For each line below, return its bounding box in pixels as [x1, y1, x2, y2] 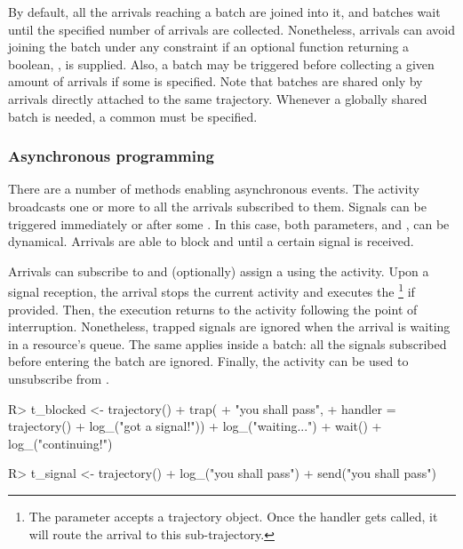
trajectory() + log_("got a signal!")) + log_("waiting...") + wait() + [8, 417, 382, 435]
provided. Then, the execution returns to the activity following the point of [8, 299, 418, 318]
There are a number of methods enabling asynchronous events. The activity [8, 179, 419, 198]
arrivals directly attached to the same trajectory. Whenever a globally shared [8, 89, 427, 107]
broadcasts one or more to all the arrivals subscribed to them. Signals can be [8, 196, 427, 215]
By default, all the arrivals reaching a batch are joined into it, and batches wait [8, 3, 441, 20]
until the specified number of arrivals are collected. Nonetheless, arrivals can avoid [8, 20, 456, 38]
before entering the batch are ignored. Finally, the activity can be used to [8, 352, 409, 370]
